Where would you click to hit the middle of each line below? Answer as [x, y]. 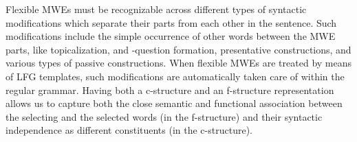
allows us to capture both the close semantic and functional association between [174, 103]
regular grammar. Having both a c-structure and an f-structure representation [170, 90]
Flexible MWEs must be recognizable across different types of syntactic [156, 9]
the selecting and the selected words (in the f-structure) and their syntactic [164, 116]
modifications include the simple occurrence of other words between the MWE [171, 36]
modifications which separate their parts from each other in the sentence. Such [171, 22]
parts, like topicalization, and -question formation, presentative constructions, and [178, 49]
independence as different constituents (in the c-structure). [129, 130]
